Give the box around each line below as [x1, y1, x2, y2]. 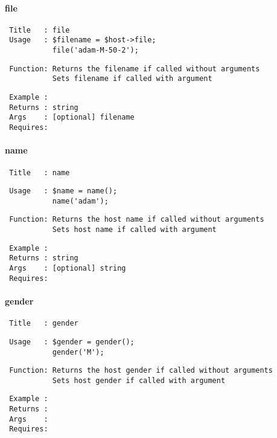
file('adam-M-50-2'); [52, 46, 139, 55]
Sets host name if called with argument [52, 225, 217, 234]
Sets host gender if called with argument [52, 376, 226, 385]
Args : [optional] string [9, 264, 126, 273]
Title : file [9, 25, 70, 34]
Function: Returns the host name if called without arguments [9, 215, 264, 224]
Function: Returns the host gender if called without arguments [9, 366, 273, 375]
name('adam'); [52, 196, 109, 205]
